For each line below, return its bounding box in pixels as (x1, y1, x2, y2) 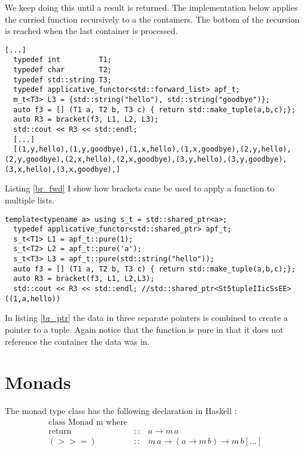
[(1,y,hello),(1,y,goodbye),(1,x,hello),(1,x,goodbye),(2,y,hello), (13, 145, 291, 154)
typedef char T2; (13, 66, 112, 75)
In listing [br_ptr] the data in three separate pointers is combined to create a (5, 311, 288, 324)
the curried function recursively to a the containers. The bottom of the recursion (5, 13, 300, 25)
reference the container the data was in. (5, 335, 150, 347)
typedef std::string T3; (13, 75, 112, 84)
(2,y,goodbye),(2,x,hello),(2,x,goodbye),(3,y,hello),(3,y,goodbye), (5, 155, 287, 163)
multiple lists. (5, 193, 54, 206)
